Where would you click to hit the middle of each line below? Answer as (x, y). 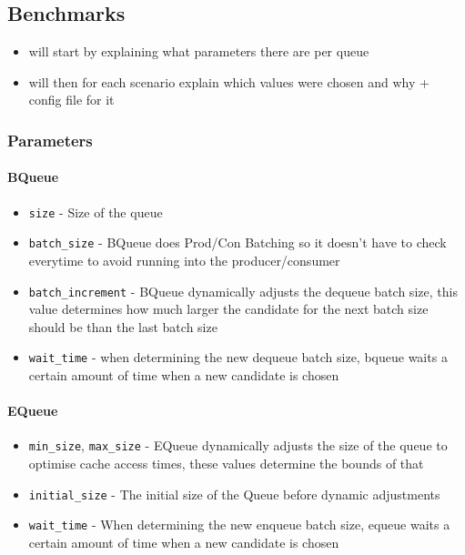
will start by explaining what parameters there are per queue (199, 51)
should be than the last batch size (123, 326)
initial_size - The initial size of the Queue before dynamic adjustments (234, 494)
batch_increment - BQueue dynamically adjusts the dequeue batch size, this (243, 291)
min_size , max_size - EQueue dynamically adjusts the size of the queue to (238, 445)
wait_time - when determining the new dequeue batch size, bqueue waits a (238, 357)
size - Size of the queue (96, 212)
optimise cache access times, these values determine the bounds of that (226, 464)
